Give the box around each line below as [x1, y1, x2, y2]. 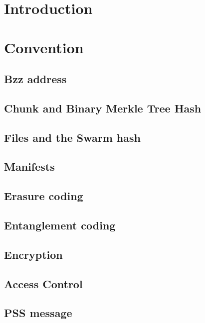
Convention [4, 37, 84, 57]
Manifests [4, 159, 55, 174]
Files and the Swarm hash [4, 129, 141, 145]
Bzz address [4, 71, 67, 87]
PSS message [4, 305, 72, 321]
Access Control [4, 276, 83, 291]
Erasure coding [4, 188, 83, 204]
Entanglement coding [4, 217, 116, 233]
